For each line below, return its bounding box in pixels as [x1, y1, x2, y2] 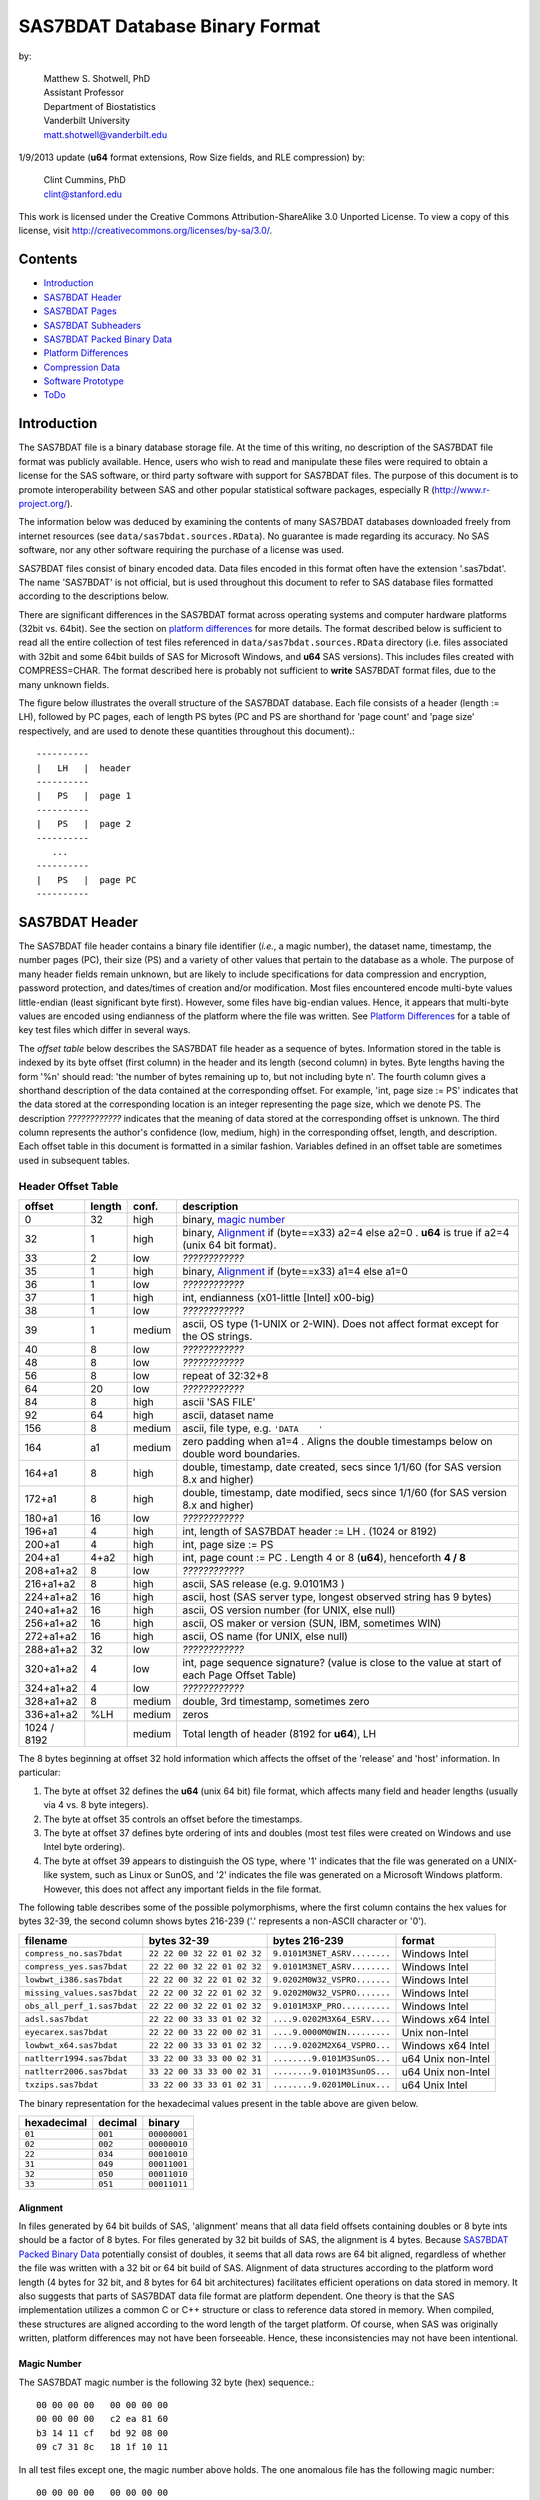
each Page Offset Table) [182, 1668, 297, 1682]
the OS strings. [182, 1330, 253, 1344]
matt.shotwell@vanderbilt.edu [43, 128, 168, 140]
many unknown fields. [18, 678, 110, 690]
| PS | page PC [36, 874, 137, 885]
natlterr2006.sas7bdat [24, 2066, 129, 2077]
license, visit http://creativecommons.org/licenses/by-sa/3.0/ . [18, 225, 273, 237]
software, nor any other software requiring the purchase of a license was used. [18, 544, 345, 556]
